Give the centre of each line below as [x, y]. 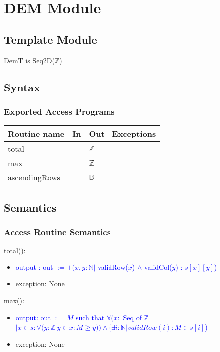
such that [90, 317]
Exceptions [134, 134]
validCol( [158, 267]
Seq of [132, 317]
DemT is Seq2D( [29, 60]
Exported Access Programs [59, 111]
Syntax [22, 87]
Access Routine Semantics [57, 231]
